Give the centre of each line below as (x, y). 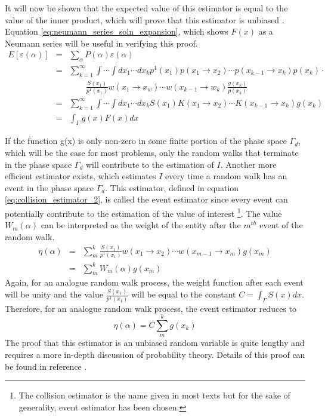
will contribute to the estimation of (150, 164)
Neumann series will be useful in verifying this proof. (101, 43)
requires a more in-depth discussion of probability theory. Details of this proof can (155, 354)
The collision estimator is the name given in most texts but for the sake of (154, 395)
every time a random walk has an (226, 176)
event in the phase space (49, 187)
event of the (281, 225)
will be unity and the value (54, 294)
